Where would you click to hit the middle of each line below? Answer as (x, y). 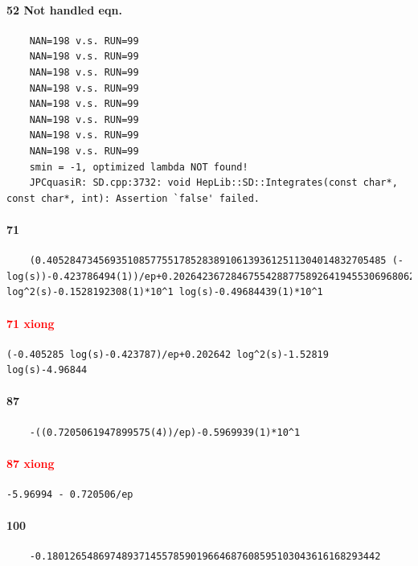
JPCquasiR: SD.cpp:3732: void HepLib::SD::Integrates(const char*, (213, 183)
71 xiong (31, 323)
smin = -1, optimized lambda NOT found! (139, 167)
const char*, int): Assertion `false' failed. (133, 198)
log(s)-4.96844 (47, 370)
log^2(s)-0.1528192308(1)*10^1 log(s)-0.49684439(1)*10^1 (165, 292)
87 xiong (31, 463)
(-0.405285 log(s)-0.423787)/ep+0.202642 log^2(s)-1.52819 (168, 354)
